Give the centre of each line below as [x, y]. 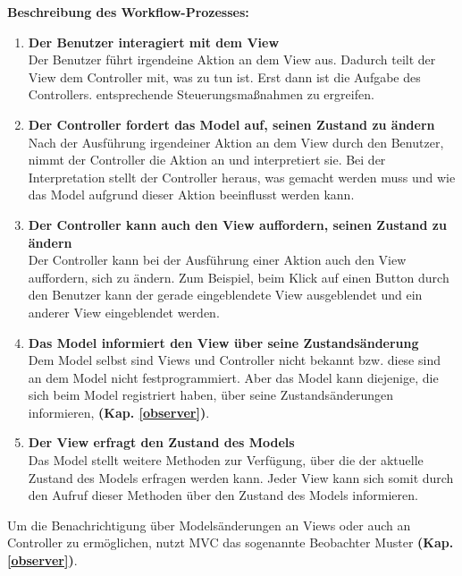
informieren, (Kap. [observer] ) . [119, 412]
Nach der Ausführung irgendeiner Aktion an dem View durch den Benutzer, [236, 142]
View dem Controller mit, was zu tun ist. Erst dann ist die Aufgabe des [224, 76]
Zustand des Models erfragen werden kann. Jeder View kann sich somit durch [241, 477]
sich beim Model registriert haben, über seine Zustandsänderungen [210, 395]
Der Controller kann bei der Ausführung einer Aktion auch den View [217, 260]
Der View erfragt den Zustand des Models [161, 442]
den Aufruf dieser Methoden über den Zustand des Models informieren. [223, 495]
